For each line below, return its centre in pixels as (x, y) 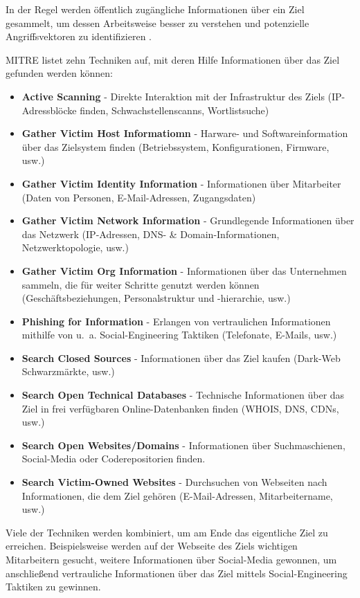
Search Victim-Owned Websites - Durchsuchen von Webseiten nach (174, 482)
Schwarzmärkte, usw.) (68, 371)
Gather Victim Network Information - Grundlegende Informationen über (188, 220)
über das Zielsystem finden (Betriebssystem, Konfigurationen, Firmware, (175, 146)
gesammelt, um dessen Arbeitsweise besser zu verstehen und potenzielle (157, 22)
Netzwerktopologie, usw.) (75, 247)
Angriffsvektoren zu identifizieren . (79, 36)
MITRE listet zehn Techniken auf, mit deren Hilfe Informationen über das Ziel (173, 59)
